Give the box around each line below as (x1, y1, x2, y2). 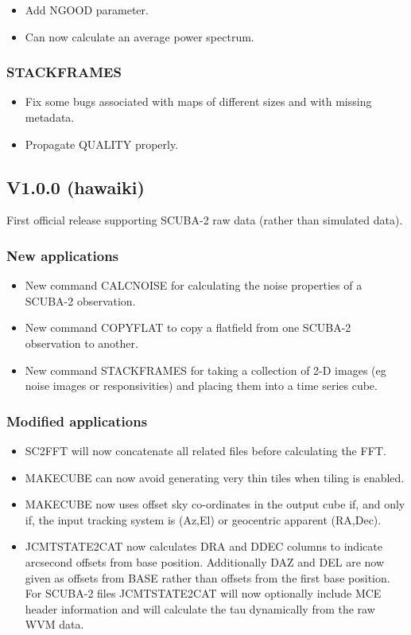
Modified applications (6, 411, 148, 430)
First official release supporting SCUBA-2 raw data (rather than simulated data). (6, 212, 403, 228)
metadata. (25, 109, 75, 125)
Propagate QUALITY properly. (25, 135, 179, 152)
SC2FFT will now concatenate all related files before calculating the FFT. (25, 442, 386, 458)
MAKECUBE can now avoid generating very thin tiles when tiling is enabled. (25, 469, 405, 485)
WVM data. (25, 616, 84, 633)
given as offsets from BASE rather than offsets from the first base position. (25, 569, 390, 586)
